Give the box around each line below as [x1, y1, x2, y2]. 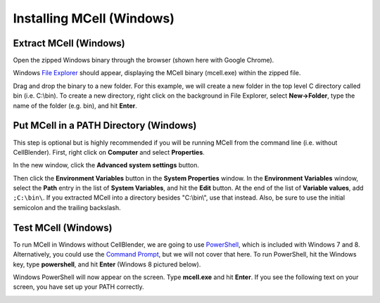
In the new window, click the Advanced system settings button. [13, 161, 200, 169]
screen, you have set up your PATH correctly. [13, 283, 144, 291]
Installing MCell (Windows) [13, 11, 175, 26]
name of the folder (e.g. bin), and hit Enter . [13, 101, 137, 110]
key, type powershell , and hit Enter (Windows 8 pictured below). [13, 260, 201, 269]
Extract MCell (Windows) [13, 37, 126, 49]
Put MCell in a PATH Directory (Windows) [13, 120, 197, 131]
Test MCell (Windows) [13, 221, 113, 233]
